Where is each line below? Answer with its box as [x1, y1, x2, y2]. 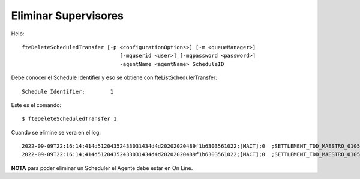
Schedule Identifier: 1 [22, 88, 114, 95]
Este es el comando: [11, 101, 62, 108]
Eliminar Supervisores [11, 9, 124, 22]
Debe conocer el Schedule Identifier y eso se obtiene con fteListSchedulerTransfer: [11, 74, 217, 81]
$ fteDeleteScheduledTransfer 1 [22, 115, 117, 123]
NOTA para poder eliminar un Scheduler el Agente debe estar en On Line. [11, 164, 193, 171]
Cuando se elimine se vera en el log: [11, 129, 101, 136]
